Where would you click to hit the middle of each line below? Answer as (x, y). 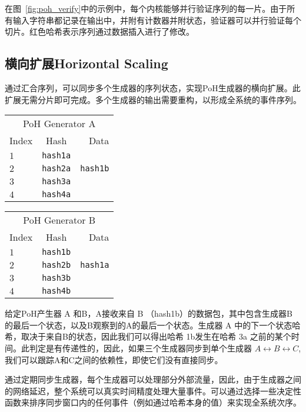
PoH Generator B (59, 220)
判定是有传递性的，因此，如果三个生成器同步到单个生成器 (140, 348)
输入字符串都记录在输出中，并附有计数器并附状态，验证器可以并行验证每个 (157, 20)
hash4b (56, 291)
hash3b (56, 278)
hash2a (56, 169)
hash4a (56, 195)
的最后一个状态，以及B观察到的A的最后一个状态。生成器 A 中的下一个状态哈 (153, 325)
